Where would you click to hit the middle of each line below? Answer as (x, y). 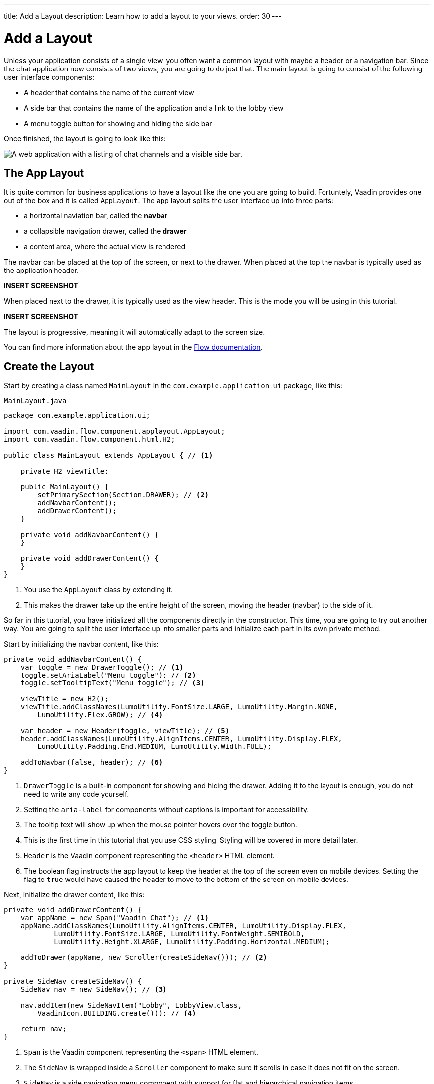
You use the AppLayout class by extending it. (99, 590)
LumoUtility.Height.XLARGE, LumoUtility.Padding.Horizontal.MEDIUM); (192, 942)
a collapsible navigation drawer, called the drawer (105, 231)
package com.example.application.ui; (77, 416)
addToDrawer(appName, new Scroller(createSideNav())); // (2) (144, 958)
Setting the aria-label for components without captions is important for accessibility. (166, 810)
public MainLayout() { (64, 487)
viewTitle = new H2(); (64, 699)
